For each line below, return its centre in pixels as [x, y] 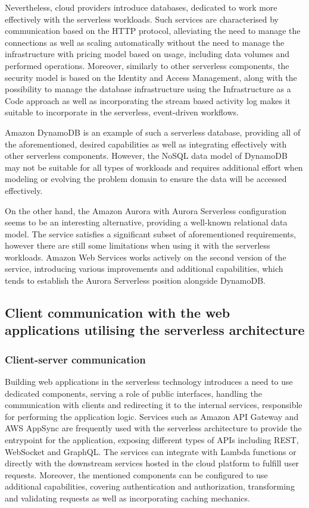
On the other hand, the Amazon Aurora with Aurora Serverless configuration [146, 210]
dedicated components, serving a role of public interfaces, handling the [134, 393]
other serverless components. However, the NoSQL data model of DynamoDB [146, 156]
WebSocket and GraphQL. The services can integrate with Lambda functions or [151, 451]
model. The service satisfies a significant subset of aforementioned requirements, [151, 233]
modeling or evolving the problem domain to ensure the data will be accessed [146, 179]
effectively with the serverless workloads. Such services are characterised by [142, 19]
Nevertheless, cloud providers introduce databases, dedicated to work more [141, 7]
